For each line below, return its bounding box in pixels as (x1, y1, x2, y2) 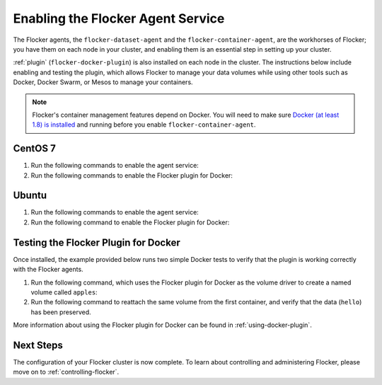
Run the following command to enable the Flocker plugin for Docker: (30, 218, 230, 226)
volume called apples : (30, 287, 98, 297)
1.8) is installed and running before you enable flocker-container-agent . (32, 120, 256, 129)
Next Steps (13, 339, 63, 351)
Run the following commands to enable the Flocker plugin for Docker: (30, 171, 233, 180)
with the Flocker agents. (13, 265, 84, 274)
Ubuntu (13, 190, 47, 202)
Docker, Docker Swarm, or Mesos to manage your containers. (13, 78, 194, 86)
